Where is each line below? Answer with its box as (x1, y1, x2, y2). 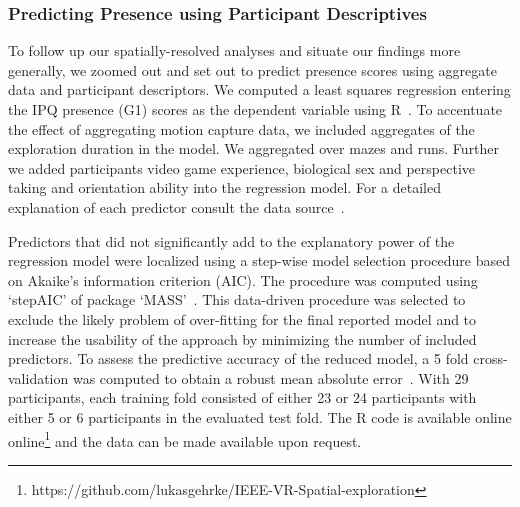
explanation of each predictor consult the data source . (8, 196, 345, 217)
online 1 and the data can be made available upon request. (8, 427, 362, 451)
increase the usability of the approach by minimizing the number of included (8, 328, 477, 349)
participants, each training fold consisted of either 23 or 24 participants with (8, 387, 477, 408)
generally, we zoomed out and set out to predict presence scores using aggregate (8, 59, 497, 80)
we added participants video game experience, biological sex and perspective (8, 157, 475, 178)
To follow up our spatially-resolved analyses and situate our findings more (8, 40, 461, 61)
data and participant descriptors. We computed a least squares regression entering (8, 79, 511, 100)
